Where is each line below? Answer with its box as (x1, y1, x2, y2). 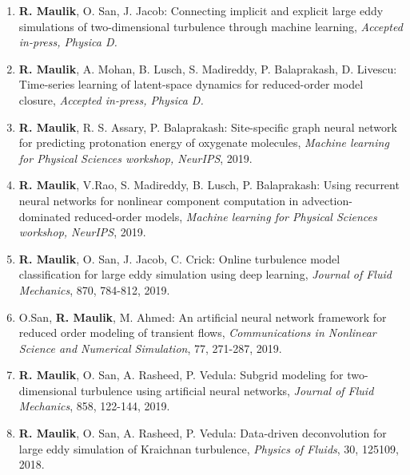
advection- (301, 192, 352, 208)
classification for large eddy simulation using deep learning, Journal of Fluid (18, 266, 392, 283)
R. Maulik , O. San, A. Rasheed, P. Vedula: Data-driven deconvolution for (18, 425, 387, 441)
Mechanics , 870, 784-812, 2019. (18, 281, 170, 298)
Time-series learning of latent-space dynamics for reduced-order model (18, 76, 364, 93)
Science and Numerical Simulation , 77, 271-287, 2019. (18, 339, 282, 356)
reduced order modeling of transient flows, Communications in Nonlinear (18, 324, 376, 341)
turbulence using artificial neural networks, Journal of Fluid (80, 382, 374, 398)
